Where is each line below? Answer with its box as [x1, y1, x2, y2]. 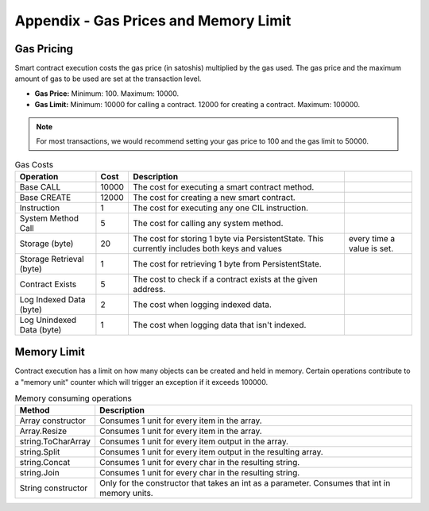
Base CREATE [19, 191, 71, 202]
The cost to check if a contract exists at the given [132, 274, 318, 285]
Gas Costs [14, 159, 54, 170]
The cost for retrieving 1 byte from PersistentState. [132, 258, 322, 269]
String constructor [19, 482, 88, 494]
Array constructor [19, 415, 87, 426]
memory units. [99, 488, 154, 499]
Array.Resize [19, 425, 68, 436]
